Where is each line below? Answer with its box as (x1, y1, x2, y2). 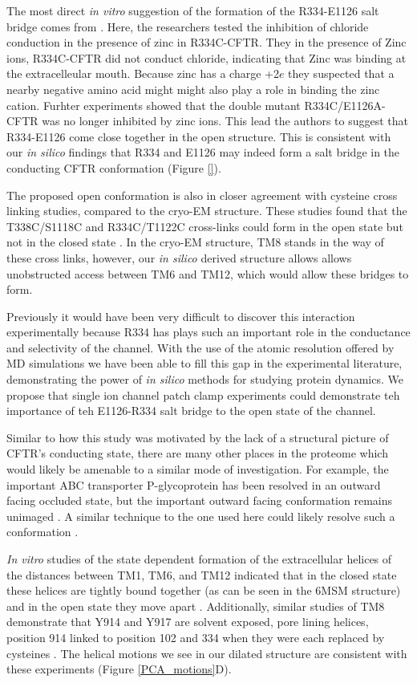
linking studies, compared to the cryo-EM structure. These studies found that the (6, 202, 407, 219)
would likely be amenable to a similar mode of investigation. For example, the (6, 461, 389, 478)
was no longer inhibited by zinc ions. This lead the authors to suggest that (42, 112, 409, 129)
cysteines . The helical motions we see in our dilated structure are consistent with (6, 644, 407, 661)
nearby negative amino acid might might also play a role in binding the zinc (6, 80, 380, 97)
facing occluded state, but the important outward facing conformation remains (6, 492, 393, 509)
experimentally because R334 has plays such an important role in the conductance (6, 323, 411, 340)
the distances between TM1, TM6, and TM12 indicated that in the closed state (6, 566, 397, 583)
